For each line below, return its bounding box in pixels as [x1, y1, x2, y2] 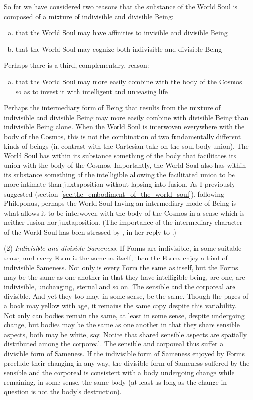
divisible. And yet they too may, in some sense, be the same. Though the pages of [4, 291, 248, 301]
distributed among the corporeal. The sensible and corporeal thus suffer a [4, 339, 224, 349]
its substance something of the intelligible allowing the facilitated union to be [4, 169, 235, 180]
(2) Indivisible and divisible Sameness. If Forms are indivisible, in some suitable [4, 243, 242, 253]
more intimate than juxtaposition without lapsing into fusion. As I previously [4, 179, 235, 189]
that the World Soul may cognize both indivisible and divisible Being [15, 43, 222, 54]
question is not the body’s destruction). [4, 386, 122, 397]
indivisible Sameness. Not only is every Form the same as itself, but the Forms [4, 262, 238, 272]
